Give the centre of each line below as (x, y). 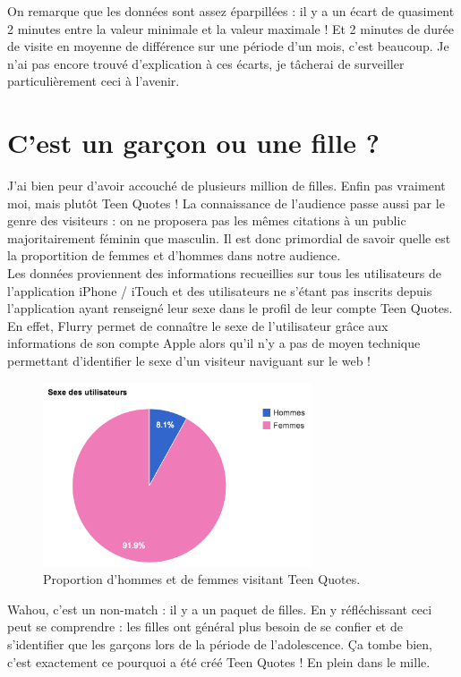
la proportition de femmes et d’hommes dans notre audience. (174, 255)
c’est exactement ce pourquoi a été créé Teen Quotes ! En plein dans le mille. (219, 661)
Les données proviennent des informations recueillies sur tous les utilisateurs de (224, 273)
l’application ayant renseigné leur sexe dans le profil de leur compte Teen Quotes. (230, 308)
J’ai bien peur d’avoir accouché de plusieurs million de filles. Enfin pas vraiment (226, 186)
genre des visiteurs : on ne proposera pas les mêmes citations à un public (207, 220)
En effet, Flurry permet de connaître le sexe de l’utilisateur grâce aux (198, 325)
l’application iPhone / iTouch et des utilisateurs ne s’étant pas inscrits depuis (220, 290)
